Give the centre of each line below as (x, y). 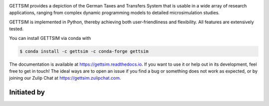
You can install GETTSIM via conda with (50, 38)
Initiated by (27, 92)
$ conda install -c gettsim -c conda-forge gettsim (84, 51)
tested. (16, 29)
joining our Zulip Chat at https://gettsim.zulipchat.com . (65, 78)
